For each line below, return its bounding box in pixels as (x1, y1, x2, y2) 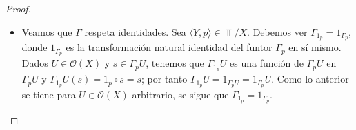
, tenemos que (146, 56, 204, 70)
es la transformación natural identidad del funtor (66, 40, 273, 54)
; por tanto (141, 72, 188, 86)
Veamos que (21, 24, 72, 39)
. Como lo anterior (271, 72, 349, 86)
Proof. (6, 1, 31, 15)
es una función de (230, 56, 304, 70)
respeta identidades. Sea (84, 24, 186, 39)
